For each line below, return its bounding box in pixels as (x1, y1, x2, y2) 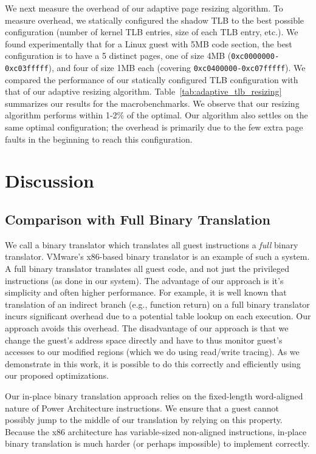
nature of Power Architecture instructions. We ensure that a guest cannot (5, 401, 280, 414)
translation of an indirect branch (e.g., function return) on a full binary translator (5, 297, 310, 310)
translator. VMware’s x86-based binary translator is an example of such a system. (5, 250, 310, 263)
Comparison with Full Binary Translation (5, 210, 270, 229)
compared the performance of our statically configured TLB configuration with (5, 73, 298, 86)
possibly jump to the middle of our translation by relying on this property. (5, 413, 283, 426)
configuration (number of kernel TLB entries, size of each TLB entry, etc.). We (5, 25, 298, 38)
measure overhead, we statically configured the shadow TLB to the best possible (5, 13, 304, 26)
